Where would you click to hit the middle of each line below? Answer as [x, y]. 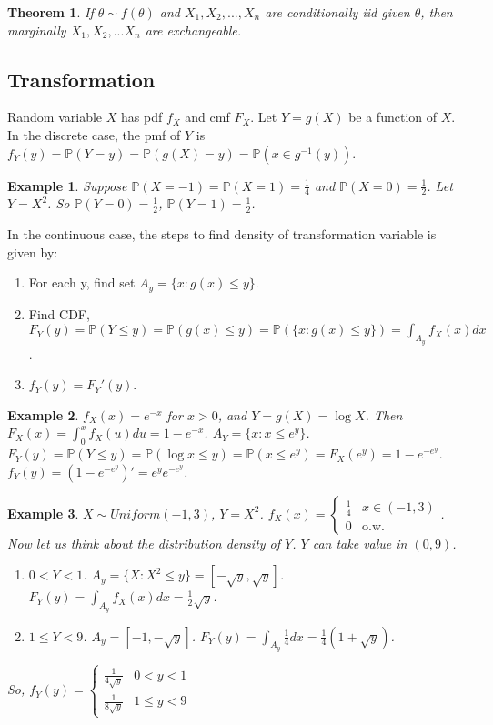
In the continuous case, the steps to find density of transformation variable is [222, 234]
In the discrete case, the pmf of [94, 134]
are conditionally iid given [337, 12]
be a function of [392, 117]
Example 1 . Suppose [67, 185]
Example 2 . [43, 414]
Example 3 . [43, 513]
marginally [37, 30]
